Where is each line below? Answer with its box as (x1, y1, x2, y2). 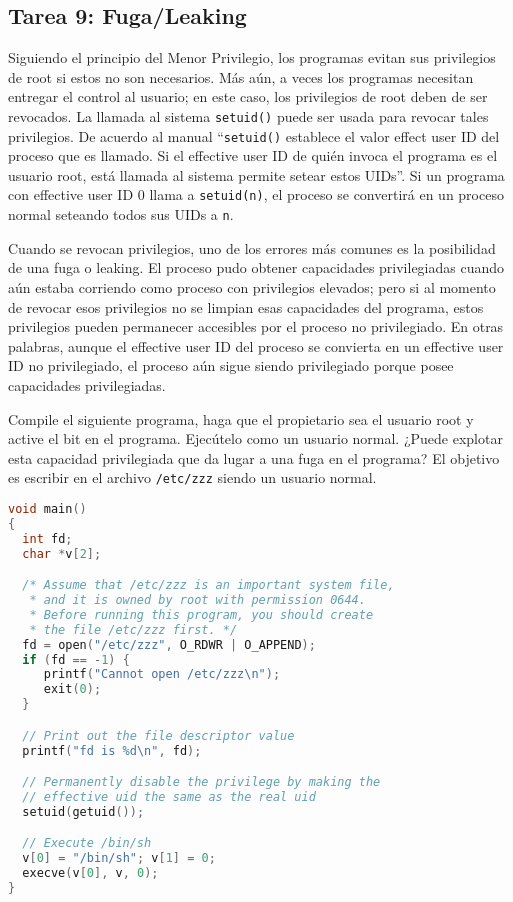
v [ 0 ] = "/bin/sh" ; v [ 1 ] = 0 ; (22, 851, 216, 866)
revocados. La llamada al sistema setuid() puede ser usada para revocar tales (8, 105, 489, 126)
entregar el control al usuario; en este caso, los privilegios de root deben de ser (8, 86, 488, 107)
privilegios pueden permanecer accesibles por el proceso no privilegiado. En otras (8, 316, 504, 337)
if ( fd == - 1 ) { (22, 652, 130, 667)
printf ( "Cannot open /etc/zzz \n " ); (43, 667, 281, 682)
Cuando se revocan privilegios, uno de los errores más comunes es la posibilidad (8, 237, 496, 258)
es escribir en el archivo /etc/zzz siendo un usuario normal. (8, 467, 377, 488)
